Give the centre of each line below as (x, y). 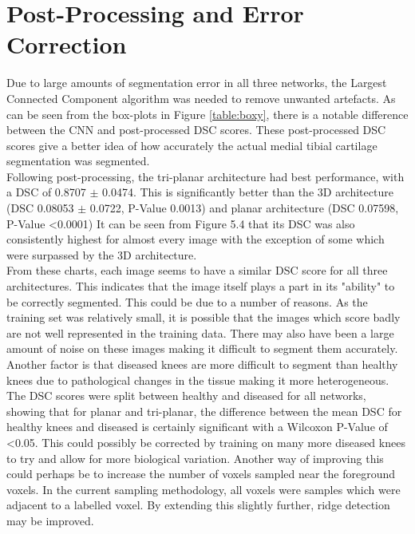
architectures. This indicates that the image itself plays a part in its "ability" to (201, 286)
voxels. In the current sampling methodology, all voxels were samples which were (204, 489)
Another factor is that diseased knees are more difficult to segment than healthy (202, 364)
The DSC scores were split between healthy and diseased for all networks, (186, 396)
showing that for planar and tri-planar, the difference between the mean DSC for (204, 411)
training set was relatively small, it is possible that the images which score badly (204, 317)
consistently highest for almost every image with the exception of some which (196, 239)
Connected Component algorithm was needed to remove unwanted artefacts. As (201, 98)
